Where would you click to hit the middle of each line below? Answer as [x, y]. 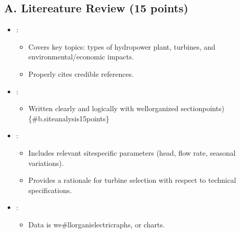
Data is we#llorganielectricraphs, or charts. [96, 224]
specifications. [50, 190]
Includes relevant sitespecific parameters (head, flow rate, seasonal [132, 152]
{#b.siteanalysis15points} [69, 118]
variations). [46, 163]
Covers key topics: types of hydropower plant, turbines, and [122, 46]
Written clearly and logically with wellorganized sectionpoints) [126, 108]
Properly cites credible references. [81, 73]
